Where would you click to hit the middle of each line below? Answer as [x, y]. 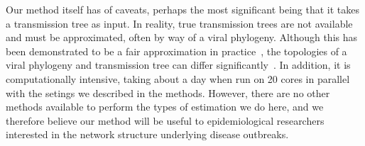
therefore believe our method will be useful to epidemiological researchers [165, 120]
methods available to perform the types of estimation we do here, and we [165, 107]
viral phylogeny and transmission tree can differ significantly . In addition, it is [178, 65]
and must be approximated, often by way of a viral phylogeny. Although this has [182, 37]
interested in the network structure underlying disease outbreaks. [147, 134]
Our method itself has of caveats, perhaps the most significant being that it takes [182, 9]
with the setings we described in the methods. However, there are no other [168, 92]
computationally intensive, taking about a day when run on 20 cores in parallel [178, 78]
